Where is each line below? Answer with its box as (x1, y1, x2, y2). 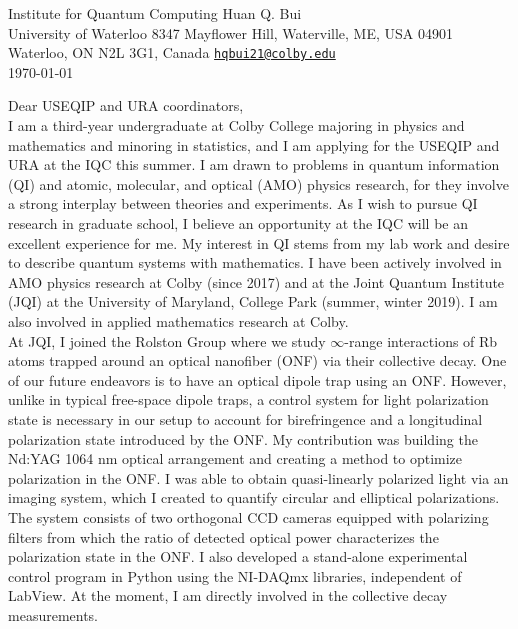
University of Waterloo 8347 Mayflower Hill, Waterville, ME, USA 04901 (8, 22, 453, 43)
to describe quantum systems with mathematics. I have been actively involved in (8, 252, 502, 273)
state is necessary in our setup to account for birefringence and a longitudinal (8, 408, 483, 429)
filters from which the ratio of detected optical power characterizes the (8, 526, 439, 547)
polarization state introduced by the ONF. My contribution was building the (8, 428, 478, 449)
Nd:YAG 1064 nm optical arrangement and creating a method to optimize (8, 448, 463, 469)
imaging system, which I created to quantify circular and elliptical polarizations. (8, 487, 500, 508)
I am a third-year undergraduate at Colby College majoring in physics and (8, 115, 465, 136)
